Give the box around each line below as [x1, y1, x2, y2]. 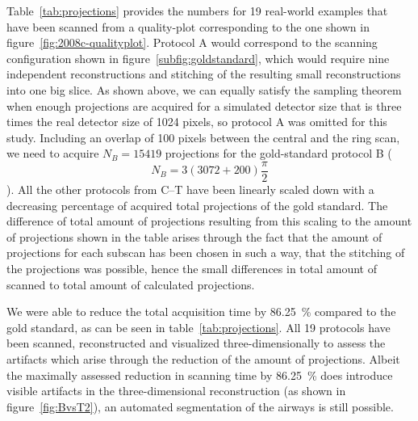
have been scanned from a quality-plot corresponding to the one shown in [6, 18, 370, 35]
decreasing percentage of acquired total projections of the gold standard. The [6, 196, 388, 213]
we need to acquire [6, 145, 99, 162]
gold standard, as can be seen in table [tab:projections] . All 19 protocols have [6, 318, 391, 335]
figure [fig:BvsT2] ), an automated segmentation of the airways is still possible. [6, 398, 394, 415]
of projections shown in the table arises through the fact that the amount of [6, 228, 382, 245]
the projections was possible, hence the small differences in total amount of [6, 259, 378, 276]
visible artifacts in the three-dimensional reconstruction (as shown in [6, 382, 346, 399]
